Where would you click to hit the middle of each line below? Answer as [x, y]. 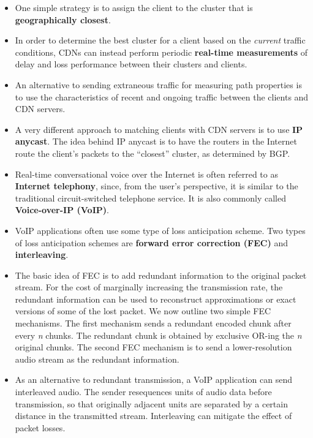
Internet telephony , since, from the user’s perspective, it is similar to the [156, 186]
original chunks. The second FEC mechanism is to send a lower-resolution [153, 347]
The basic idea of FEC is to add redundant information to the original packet [161, 275]
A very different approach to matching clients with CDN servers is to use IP [159, 129]
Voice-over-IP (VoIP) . [62, 210]
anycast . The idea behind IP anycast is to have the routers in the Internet [156, 141]
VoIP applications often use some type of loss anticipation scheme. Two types [160, 230]
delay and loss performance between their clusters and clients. [131, 64]
